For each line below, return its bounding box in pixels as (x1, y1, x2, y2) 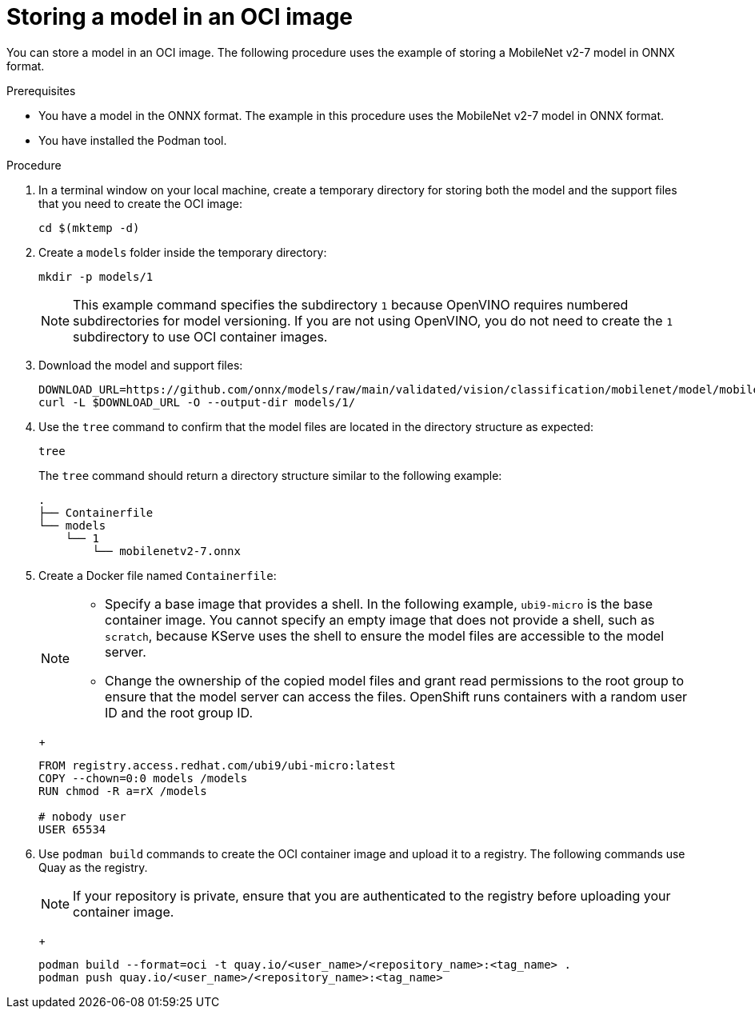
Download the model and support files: (38, 358, 243, 372)
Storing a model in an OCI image (6, 3, 354, 30)
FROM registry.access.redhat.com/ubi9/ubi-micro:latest (38, 758, 396, 772)
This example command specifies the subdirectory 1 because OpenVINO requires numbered (73, 296, 629, 313)
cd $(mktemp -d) (38, 221, 140, 234)
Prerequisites (6, 83, 76, 98)
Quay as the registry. (38, 860, 148, 874)
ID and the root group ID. (105, 704, 254, 721)
